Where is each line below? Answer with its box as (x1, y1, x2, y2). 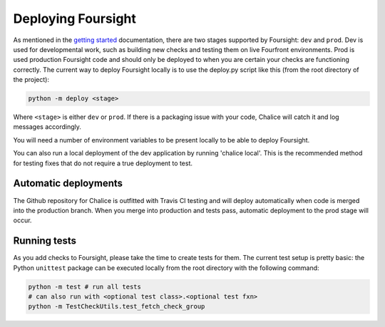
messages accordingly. (13, 123, 81, 131)
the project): (13, 76, 50, 84)
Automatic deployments (13, 177, 123, 190)
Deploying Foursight (13, 11, 137, 26)
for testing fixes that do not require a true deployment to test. (13, 159, 192, 167)
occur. (13, 216, 32, 224)
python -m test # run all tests (28, 282, 142, 291)
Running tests (13, 235, 77, 247)
